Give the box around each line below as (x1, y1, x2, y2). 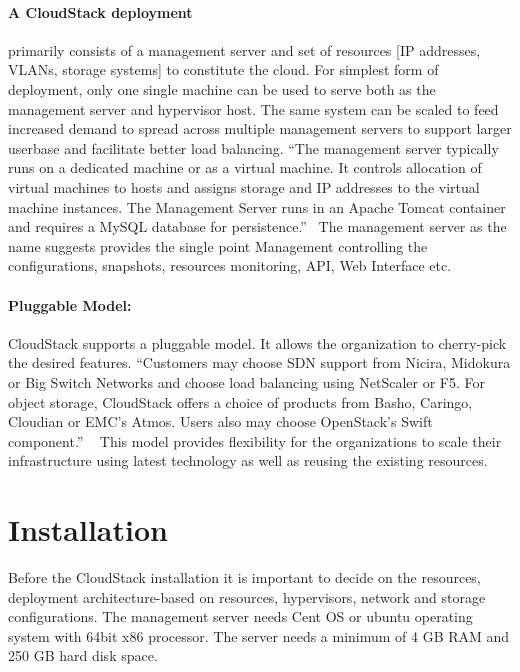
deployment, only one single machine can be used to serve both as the (8, 78, 436, 99)
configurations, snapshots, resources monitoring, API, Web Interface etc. (8, 255, 452, 276)
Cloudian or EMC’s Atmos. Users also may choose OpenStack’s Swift (8, 411, 433, 432)
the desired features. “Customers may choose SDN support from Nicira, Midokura (8, 352, 511, 373)
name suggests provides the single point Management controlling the (8, 235, 428, 256)
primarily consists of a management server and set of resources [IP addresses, (8, 39, 481, 60)
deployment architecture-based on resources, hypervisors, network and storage (8, 586, 486, 607)
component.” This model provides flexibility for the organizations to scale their (8, 430, 502, 451)
